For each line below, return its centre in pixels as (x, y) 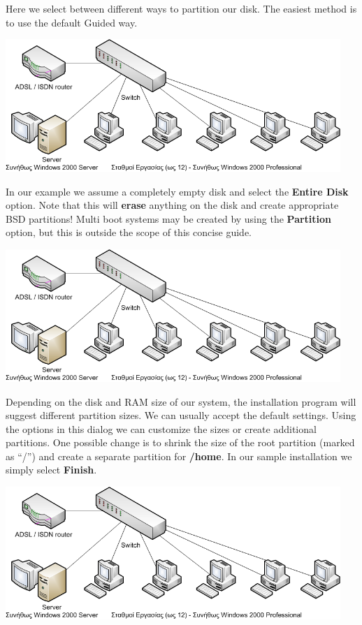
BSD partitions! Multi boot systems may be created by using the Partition (169, 218)
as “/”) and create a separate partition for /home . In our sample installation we (179, 456)
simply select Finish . (51, 470)
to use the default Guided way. (72, 22)
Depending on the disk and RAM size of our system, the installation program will (181, 401)
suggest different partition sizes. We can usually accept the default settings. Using (181, 415)
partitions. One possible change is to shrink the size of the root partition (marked (180, 442)
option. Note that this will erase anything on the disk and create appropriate (172, 205)
